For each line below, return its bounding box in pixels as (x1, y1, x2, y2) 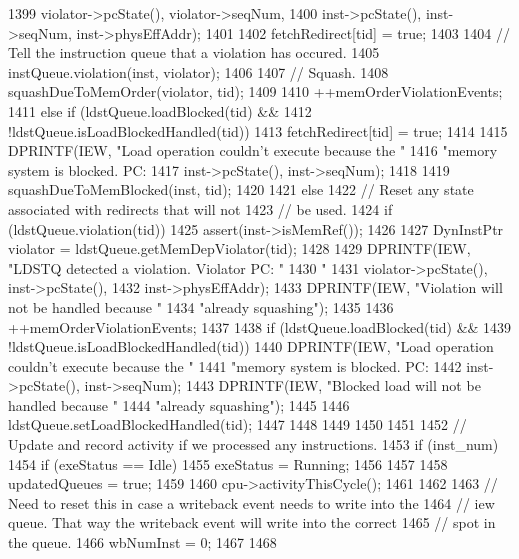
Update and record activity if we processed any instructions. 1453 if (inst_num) (8, 434, 499, 455)
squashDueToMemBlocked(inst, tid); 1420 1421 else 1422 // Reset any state (8, 179, 474, 200)
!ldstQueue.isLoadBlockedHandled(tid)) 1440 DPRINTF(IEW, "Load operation (8, 336, 494, 357)
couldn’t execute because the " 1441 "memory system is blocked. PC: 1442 (8, 355, 462, 376)
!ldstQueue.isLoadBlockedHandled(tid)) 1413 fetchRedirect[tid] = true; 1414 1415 (8, 120, 508, 141)
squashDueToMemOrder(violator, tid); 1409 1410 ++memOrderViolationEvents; (8, 81, 503, 102)
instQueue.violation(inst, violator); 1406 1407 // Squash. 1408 (8, 61, 389, 82)
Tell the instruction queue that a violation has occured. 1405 (8, 42, 380, 63)
